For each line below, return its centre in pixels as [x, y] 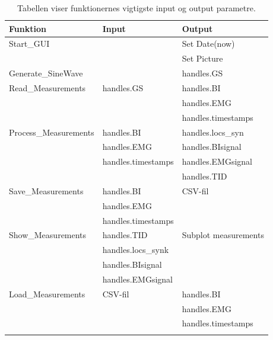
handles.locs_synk [136, 250]
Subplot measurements [223, 235]
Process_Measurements [52, 132]
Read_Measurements [47, 87]
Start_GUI [29, 44]
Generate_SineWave [46, 73]
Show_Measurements [48, 235]
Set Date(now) [208, 44]
